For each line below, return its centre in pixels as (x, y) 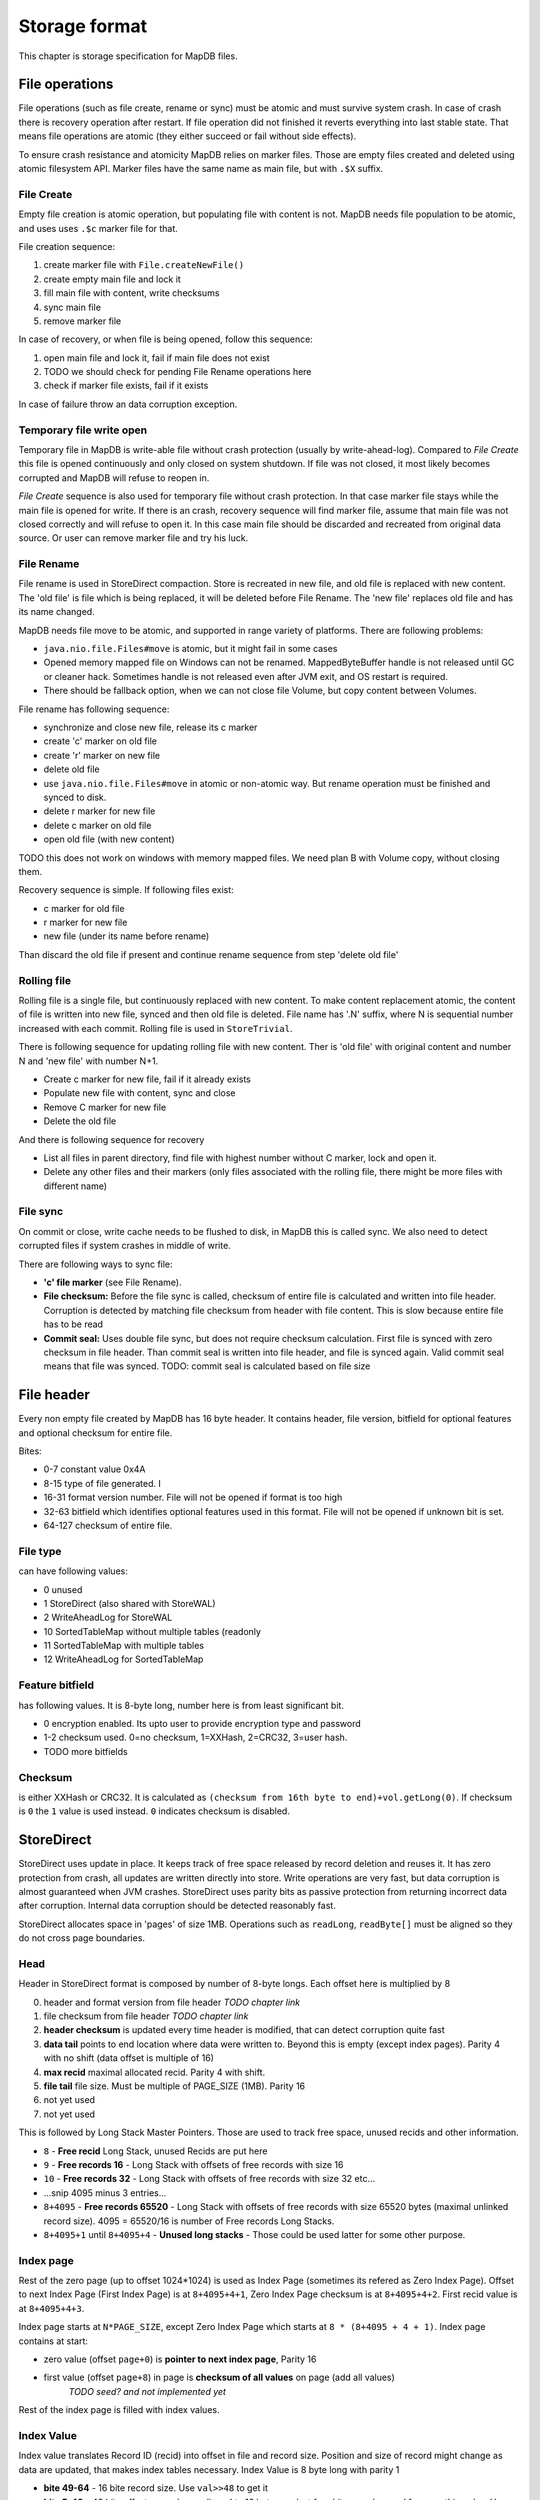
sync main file (72, 307)
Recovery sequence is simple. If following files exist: (126, 890)
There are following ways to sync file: (96, 1264)
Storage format (83, 26)
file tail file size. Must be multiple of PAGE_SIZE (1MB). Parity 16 (174, 2086)
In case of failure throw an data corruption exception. (128, 404)
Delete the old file (80, 1121)
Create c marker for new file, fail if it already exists (147, 1079)
